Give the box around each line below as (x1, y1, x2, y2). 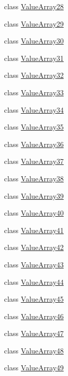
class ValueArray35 (4, 121, 64, 132)
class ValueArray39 (4, 190, 64, 201)
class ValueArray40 (4, 207, 64, 218)
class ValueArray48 (4, 345, 64, 356)
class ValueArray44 (4, 276, 64, 287)
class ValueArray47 (4, 328, 64, 339)
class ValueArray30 (4, 35, 64, 46)
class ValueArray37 (4, 156, 64, 166)
